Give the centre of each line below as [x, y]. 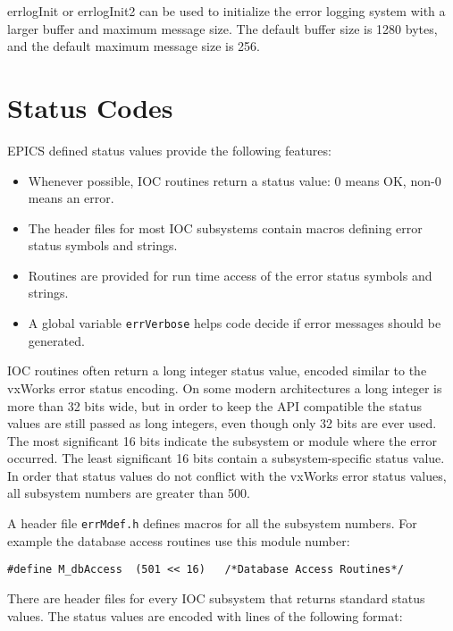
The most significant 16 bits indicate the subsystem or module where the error [222, 440]
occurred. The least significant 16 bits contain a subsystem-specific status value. [226, 458]
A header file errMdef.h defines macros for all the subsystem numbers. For [212, 523]
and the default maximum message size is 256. [134, 46]
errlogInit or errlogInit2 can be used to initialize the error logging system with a [226, 11]
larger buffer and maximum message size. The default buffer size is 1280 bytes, [222, 28]
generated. [56, 340]
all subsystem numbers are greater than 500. [129, 493]
